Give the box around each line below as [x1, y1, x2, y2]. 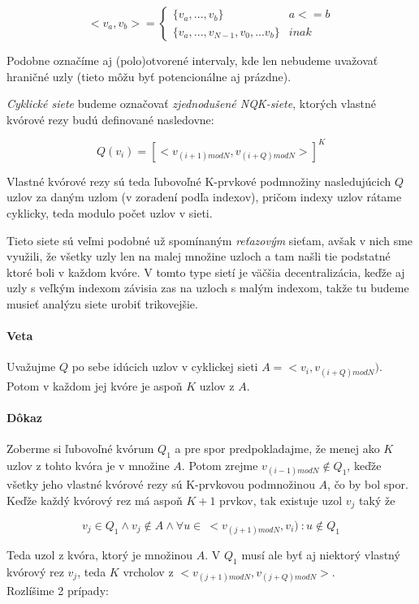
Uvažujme [6, 358, 56, 375]
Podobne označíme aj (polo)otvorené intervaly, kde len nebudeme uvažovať [6, 52, 378, 68]
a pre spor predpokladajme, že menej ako [175, 440, 380, 456]
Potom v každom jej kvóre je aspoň [6, 377, 183, 394]
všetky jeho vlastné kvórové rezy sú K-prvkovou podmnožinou [6, 475, 315, 492]
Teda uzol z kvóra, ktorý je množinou [6, 546, 193, 563]
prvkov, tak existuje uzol [219, 491, 343, 508]
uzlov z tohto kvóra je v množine [6, 456, 170, 473]
